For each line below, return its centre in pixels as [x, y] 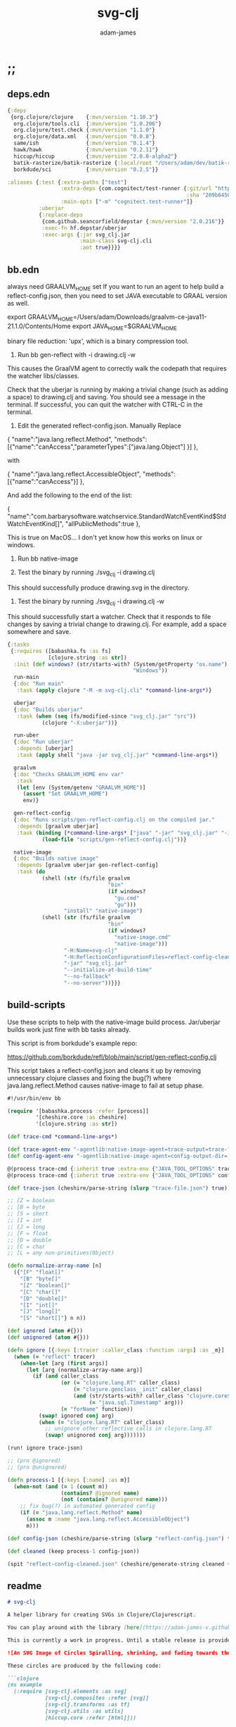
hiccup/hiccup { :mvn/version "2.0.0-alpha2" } [96, 156]
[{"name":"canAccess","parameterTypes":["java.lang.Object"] [97, 447]
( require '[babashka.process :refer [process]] [78, 1111]
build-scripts [36, 1005]
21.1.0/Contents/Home [39, 326]
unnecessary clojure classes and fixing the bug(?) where [90, 1078]
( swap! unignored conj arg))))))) [95, 1435]
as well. [18, 303]
